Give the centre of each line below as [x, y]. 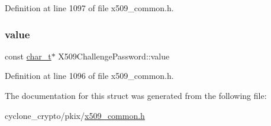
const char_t [28, 56]
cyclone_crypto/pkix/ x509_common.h [75, 115]
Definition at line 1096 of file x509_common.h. [89, 76]
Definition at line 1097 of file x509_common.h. [89, 8]
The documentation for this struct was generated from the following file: [136, 95]
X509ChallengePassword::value [114, 56]
